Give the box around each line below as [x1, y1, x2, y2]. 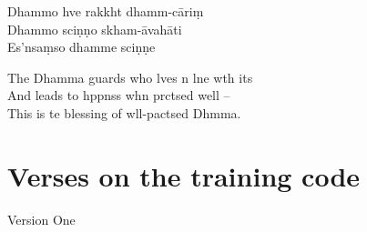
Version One [7, 209, 76, 228]
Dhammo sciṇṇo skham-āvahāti [7, 19, 182, 38]
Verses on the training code [7, 156, 361, 194]
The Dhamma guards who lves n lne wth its [7, 67, 253, 86]
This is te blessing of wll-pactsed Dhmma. [7, 103, 241, 122]
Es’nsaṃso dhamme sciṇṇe [7, 37, 156, 56]
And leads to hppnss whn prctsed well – [7, 86, 230, 105]
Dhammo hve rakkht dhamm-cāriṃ [7, 2, 204, 20]
